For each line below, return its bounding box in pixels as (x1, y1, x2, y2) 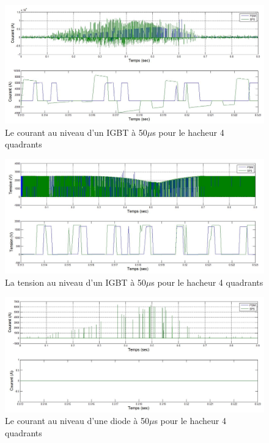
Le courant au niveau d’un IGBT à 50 (5, 125, 147, 138)
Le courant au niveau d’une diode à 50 (5, 414, 149, 427)
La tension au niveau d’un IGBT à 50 (5, 275, 146, 288)
